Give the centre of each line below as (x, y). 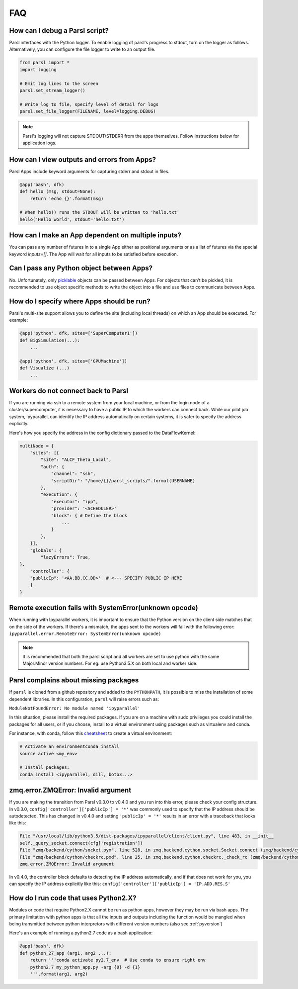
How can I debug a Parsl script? (59, 31)
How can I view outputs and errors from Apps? (83, 159)
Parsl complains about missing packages (74, 680)
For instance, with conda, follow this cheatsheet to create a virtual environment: (91, 733)
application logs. (39, 143)
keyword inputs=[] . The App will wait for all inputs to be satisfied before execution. (94, 254)
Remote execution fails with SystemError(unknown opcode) (104, 608)
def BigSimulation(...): (50, 340)
